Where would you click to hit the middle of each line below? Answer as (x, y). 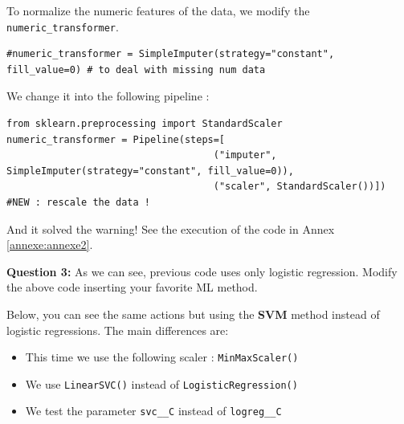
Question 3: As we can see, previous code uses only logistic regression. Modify (202, 271)
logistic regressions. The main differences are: (118, 330)
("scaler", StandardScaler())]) (300, 187)
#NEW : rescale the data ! (78, 202)
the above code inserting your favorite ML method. (132, 287)
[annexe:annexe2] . (50, 245)
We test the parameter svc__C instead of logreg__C (153, 411)
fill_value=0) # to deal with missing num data (136, 69)
